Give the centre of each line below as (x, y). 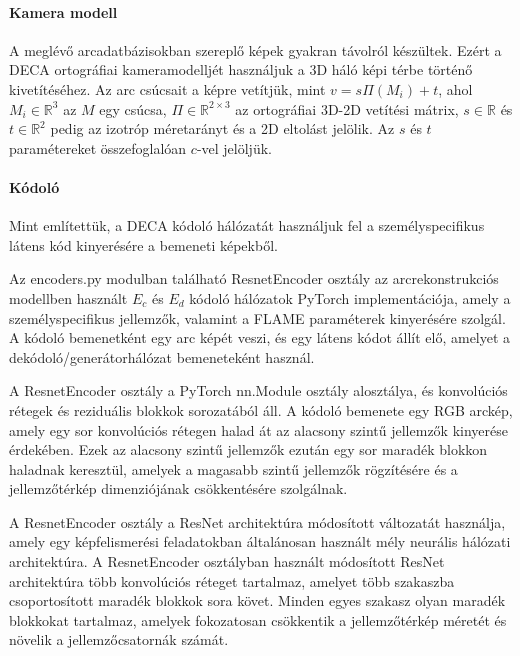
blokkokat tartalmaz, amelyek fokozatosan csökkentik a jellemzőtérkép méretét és (258, 619)
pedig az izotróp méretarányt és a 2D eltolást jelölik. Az (222, 128)
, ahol (455, 88)
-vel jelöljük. (234, 147)
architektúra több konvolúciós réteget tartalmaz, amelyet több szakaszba (232, 580)
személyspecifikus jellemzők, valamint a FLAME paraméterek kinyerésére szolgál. (257, 317)
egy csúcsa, (133, 108)
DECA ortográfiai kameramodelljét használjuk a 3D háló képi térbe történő (241, 69)
